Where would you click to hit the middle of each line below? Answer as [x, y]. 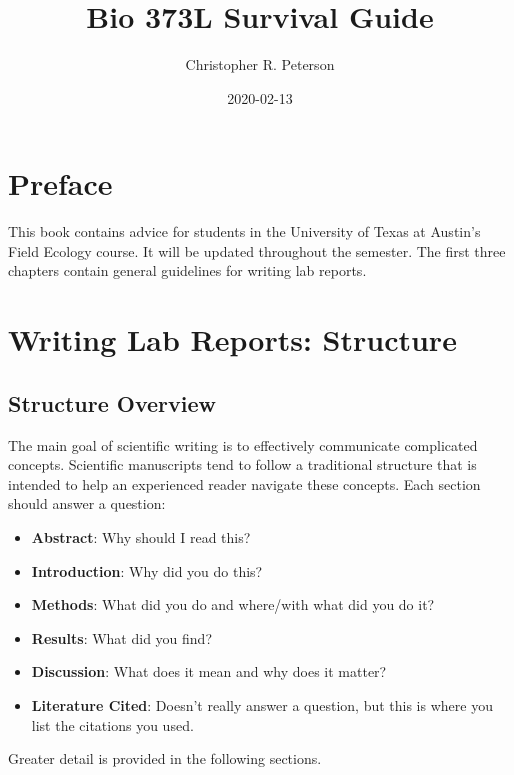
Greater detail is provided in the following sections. [165, 758]
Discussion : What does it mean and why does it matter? [209, 671]
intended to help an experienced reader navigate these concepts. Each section [244, 483]
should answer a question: [87, 503]
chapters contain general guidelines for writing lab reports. [187, 270]
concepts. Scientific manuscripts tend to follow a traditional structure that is [242, 464]
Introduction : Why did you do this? [147, 570]
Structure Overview [112, 402]
